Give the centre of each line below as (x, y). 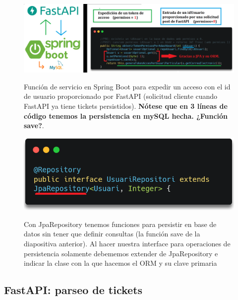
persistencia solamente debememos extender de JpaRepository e (121, 253)
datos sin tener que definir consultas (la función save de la (112, 234)
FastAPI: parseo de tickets (73, 290)
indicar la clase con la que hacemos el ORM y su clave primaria (120, 263)
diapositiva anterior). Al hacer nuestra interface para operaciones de (127, 243)
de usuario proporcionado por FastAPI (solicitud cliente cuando (121, 96)
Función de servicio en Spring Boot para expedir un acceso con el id (127, 86)
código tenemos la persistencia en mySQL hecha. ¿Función (126, 115)
